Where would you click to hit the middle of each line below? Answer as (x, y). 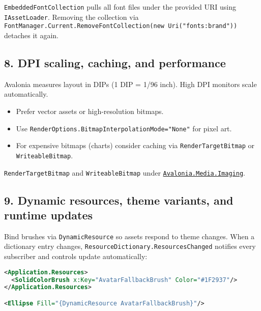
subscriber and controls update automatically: (76, 256)
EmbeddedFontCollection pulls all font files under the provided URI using (120, 7)
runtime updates (49, 215)
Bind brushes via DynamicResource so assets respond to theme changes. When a (129, 236)
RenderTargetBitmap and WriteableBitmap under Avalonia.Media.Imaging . (125, 172)
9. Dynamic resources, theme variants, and (119, 200)
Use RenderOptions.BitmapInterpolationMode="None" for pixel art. (124, 128)
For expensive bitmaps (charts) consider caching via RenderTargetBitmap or (135, 145)
